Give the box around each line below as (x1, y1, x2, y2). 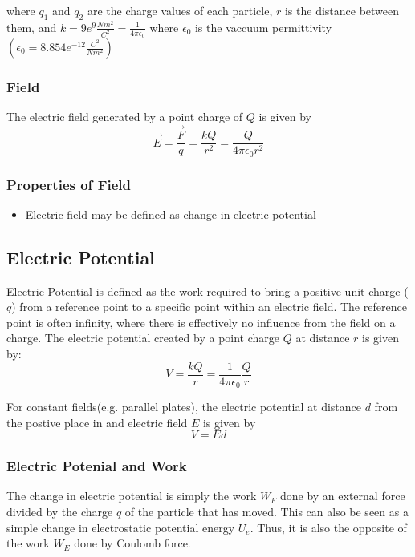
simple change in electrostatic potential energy (6, 519, 235, 535)
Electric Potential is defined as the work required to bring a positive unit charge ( (6, 282, 409, 299)
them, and (6, 18, 57, 35)
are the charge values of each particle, (87, 2, 273, 18)
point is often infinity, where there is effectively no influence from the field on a (6, 313, 396, 330)
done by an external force (279, 487, 405, 504)
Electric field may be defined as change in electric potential (25, 205, 316, 222)
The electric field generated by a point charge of (6, 108, 243, 125)
